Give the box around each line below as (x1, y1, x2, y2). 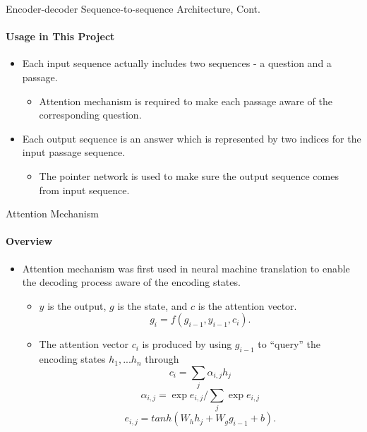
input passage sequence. (22, 145, 126, 160)
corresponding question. (39, 107, 142, 122)
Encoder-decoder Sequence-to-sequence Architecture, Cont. (6, 1, 260, 16)
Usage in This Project (6, 29, 115, 44)
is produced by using (142, 337, 232, 352)
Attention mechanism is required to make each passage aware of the (39, 93, 332, 108)
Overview (6, 234, 53, 248)
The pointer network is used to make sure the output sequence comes (39, 168, 339, 183)
